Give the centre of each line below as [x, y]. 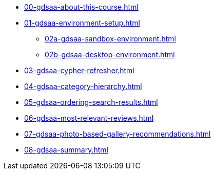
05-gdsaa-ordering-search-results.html [91, 102]
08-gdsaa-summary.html [66, 150]
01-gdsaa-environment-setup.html [82, 23]
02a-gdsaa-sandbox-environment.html [110, 39]
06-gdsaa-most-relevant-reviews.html [89, 118]
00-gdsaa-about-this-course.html [81, 7]
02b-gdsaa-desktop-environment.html [110, 55]
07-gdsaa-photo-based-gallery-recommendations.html [118, 134]
